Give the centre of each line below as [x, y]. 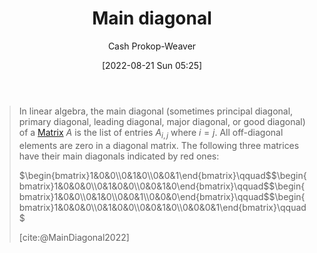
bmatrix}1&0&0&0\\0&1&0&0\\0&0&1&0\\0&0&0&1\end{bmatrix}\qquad [162, 207]
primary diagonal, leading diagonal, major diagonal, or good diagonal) [162, 121]
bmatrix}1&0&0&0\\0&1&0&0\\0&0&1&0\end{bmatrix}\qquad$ [144, 186]
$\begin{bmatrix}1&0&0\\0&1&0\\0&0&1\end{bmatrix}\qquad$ [145, 175]
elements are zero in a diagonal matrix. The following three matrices [159, 145]
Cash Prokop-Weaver [152, 46]
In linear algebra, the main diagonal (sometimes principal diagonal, [156, 111]
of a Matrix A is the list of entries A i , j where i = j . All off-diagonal [151, 133]
